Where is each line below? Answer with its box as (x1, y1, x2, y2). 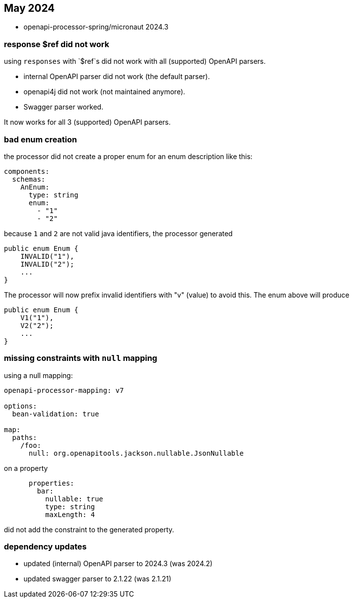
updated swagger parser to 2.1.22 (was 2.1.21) (24, 575, 172, 583)
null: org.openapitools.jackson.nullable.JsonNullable (28, 449, 244, 457)
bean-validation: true (12, 410, 99, 418)
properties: (28, 479, 75, 487)
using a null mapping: (4, 371, 73, 380)
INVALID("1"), (20, 252, 75, 260)
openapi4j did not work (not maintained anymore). (24, 87, 185, 96)
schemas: (12, 175, 46, 183)
